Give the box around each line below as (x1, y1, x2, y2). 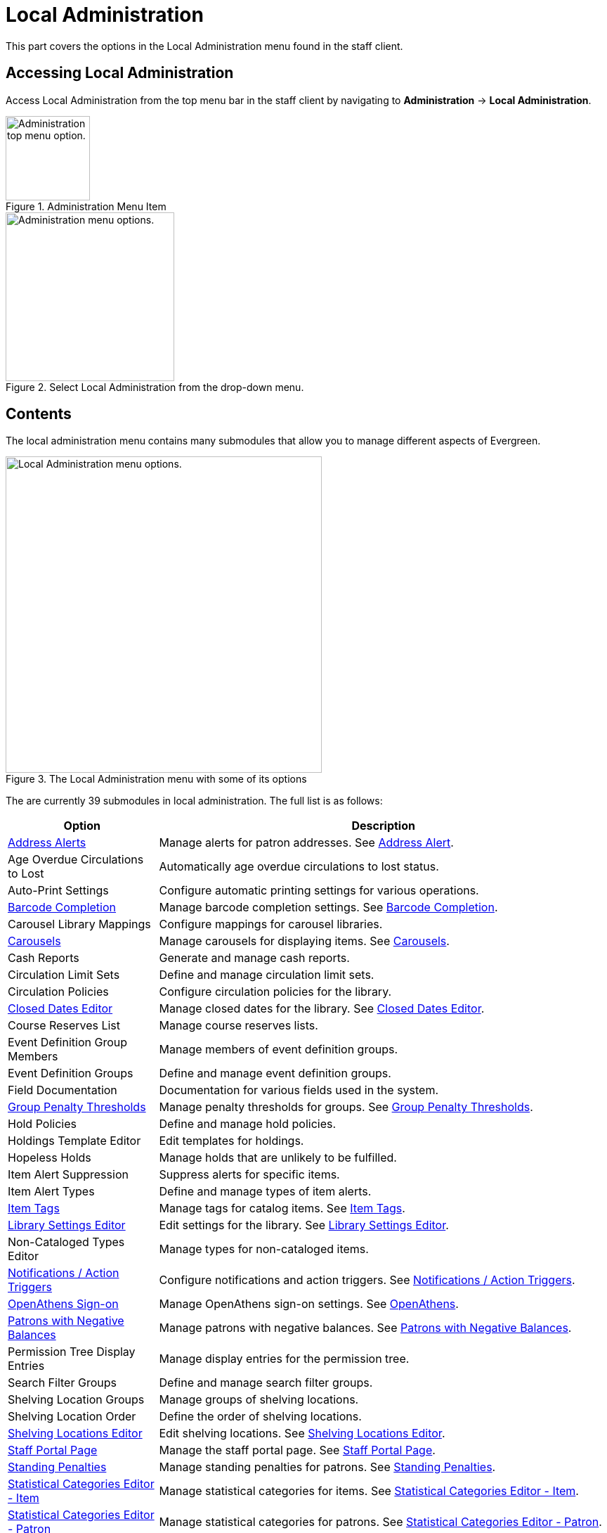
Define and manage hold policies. (159, 1117, 337, 1131)
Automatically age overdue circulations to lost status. (159, 859, 439, 874)
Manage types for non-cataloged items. (159, 1242, 369, 1257)
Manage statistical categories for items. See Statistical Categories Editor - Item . (159, 1484, 579, 1499)
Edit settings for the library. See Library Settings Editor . (159, 1218, 449, 1233)
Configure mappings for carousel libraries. (159, 917, 383, 932)
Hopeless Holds (8, 1150, 91, 1165)
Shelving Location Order (8, 1409, 136, 1424)
